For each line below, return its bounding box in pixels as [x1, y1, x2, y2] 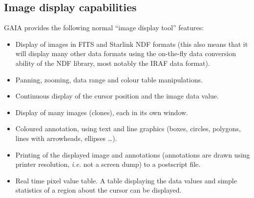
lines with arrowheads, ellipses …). [15, 133, 117, 143]
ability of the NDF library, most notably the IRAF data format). [15, 58, 210, 68]
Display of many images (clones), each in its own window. [15, 107, 188, 117]
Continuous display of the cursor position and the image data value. [15, 91, 219, 101]
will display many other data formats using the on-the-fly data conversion [15, 48, 236, 59]
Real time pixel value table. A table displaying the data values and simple [15, 175, 237, 185]
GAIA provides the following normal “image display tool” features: [4, 22, 204, 33]
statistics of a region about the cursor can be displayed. [15, 185, 182, 195]
